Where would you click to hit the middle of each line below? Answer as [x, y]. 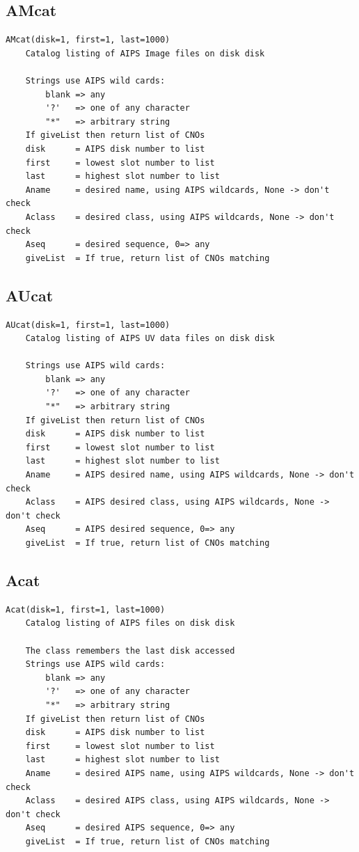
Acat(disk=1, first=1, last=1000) [86, 609]
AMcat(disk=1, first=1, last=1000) [88, 40]
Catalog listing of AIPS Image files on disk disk [145, 53]
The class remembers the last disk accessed [130, 650]
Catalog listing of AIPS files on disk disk [130, 623]
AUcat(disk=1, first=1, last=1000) [88, 325]
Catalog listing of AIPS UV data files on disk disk [150, 339]
